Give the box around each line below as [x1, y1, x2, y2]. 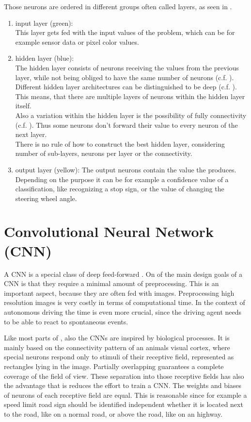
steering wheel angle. [15, 193, 77, 203]
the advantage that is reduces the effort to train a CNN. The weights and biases [4, 380, 242, 390]
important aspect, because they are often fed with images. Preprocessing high [4, 287, 235, 298]
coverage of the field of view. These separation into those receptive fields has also [4, 371, 244, 381]
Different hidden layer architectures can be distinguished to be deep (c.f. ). [15, 82, 237, 92]
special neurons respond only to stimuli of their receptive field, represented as [4, 352, 234, 362]
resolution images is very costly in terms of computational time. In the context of [4, 297, 245, 307]
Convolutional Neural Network [4, 221, 214, 241]
